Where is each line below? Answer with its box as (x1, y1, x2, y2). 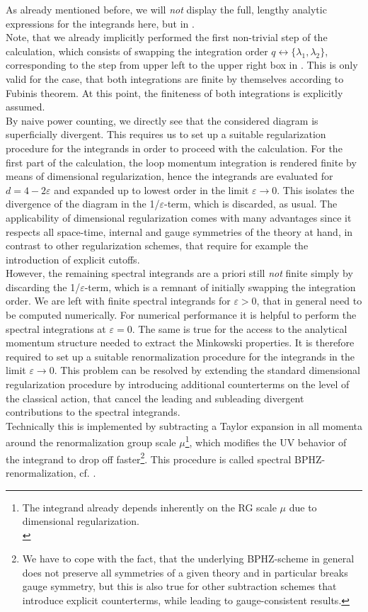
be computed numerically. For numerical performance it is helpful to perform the (6, 307, 357, 322)
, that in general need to (256, 293, 362, 308)
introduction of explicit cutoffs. (6, 251, 140, 266)
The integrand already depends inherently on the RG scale (22, 499, 277, 514)
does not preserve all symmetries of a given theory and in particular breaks (22, 565, 348, 579)
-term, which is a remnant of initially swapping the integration (84, 279, 356, 294)
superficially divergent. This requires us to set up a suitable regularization (6, 127, 326, 142)
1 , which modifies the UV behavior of (185, 433, 347, 450)
